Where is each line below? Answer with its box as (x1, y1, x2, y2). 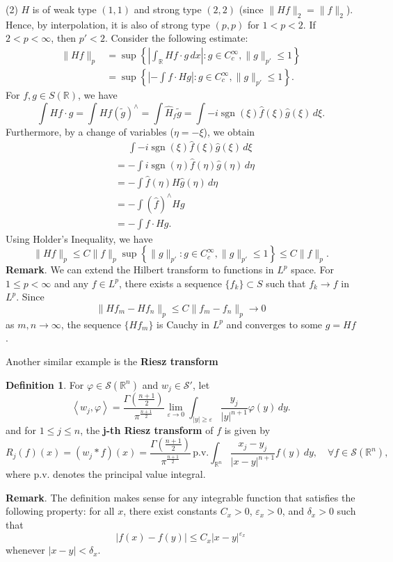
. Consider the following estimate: (104, 31, 248, 45)
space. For (291, 262, 334, 277)
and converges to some (226, 316, 323, 331)
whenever (6, 543, 45, 557)
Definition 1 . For (6, 377, 84, 392)
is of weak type (32, 2, 97, 16)
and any (54, 275, 89, 290)
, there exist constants (123, 504, 217, 518)
